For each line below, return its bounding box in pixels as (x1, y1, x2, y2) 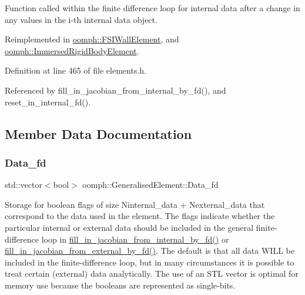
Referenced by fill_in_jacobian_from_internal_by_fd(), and (5, 84, 226, 96)
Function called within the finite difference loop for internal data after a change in (5, 2, 300, 14)
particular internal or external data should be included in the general (5, 221, 254, 233)
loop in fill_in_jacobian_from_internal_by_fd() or (41, 233, 229, 245)
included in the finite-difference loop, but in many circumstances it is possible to (5, 256, 294, 268)
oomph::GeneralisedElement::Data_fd (82, 178, 219, 191)
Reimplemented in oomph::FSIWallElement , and (5, 33, 179, 45)
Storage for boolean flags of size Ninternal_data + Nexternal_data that (5, 198, 265, 210)
